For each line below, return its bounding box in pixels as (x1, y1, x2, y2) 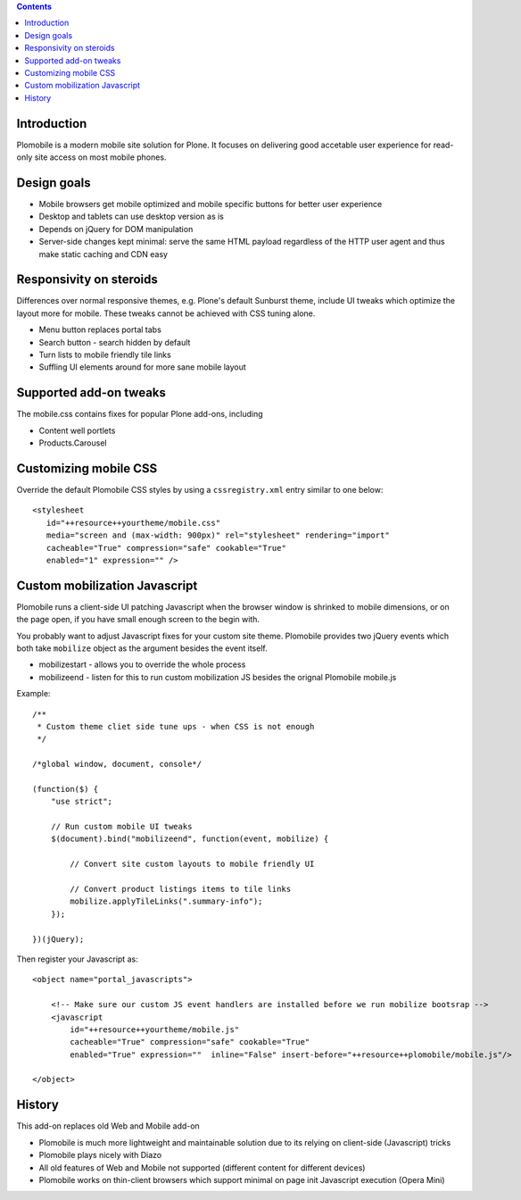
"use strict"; (50, 796, 113, 807)
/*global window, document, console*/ (32, 759, 203, 770)
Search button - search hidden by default (38, 337, 191, 347)
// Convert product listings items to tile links (70, 884, 292, 895)
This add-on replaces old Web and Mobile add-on (16, 1121, 200, 1131)
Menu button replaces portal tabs (38, 324, 162, 335)
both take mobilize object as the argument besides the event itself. (16, 643, 268, 654)
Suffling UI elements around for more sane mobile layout (38, 362, 247, 372)
